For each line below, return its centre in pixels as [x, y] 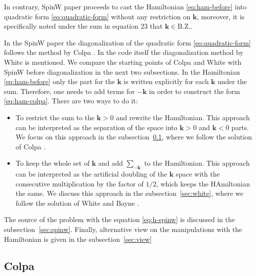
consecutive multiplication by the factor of [80, 183]
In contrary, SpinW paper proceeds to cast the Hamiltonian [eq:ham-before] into [125, 6]
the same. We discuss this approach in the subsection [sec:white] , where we [129, 193]
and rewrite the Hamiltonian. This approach [183, 117]
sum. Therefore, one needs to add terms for [69, 91]
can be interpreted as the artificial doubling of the [91, 174]
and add [111, 163]
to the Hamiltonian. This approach [197, 163]
